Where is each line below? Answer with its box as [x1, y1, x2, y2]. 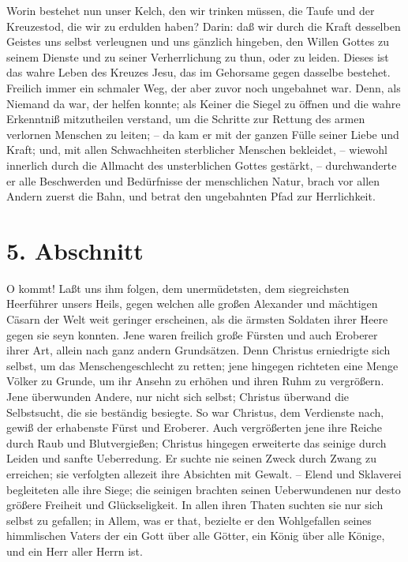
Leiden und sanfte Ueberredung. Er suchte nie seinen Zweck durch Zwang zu [6, 450, 376, 466]
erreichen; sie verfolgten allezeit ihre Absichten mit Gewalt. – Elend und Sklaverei [6, 465, 402, 481]
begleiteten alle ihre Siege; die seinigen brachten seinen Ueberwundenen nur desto [6, 481, 401, 497]
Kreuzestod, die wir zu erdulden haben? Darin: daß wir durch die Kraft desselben [6, 17, 401, 34]
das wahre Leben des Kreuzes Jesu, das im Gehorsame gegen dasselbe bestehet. [6, 64, 391, 81]
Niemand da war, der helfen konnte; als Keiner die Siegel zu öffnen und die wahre [6, 95, 401, 111]
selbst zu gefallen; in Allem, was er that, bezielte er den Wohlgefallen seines [6, 511, 372, 528]
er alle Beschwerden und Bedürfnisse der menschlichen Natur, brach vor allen [6, 172, 380, 189]
